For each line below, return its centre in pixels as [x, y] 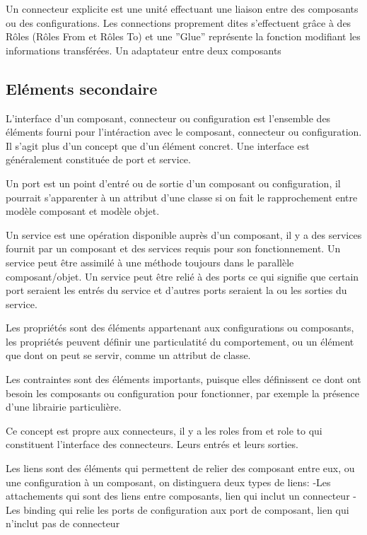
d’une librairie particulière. [64, 407]
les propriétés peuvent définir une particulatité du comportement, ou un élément [180, 341]
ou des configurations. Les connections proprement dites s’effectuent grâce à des [179, 22]
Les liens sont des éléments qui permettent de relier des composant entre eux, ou [180, 468]
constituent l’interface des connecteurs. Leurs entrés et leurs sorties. [152, 444]
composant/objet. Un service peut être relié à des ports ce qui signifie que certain [182, 276]
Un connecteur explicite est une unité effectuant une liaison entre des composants [182, 8]
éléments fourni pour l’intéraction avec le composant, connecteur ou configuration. [184, 132]
